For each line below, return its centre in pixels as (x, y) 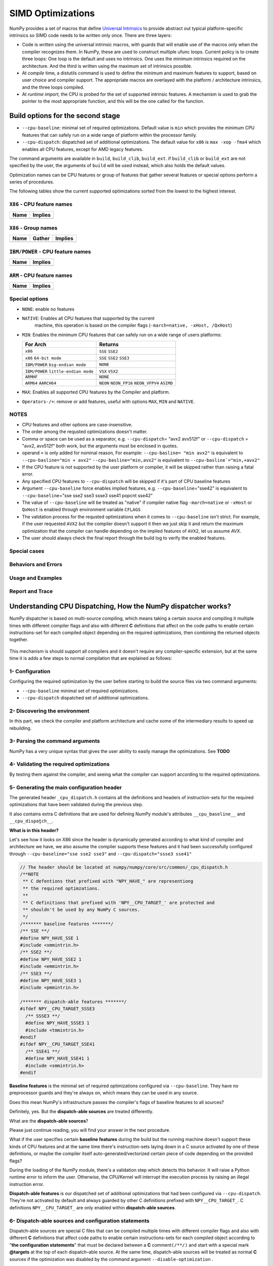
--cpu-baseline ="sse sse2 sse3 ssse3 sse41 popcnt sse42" (87, 495)
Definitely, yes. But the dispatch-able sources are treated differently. (81, 1112)
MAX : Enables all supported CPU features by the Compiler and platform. (96, 392)
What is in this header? (34, 830)
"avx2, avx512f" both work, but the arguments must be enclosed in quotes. (100, 446)
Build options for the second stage (65, 116)
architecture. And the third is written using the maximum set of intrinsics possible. (107, 66)
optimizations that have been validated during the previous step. (76, 805)
